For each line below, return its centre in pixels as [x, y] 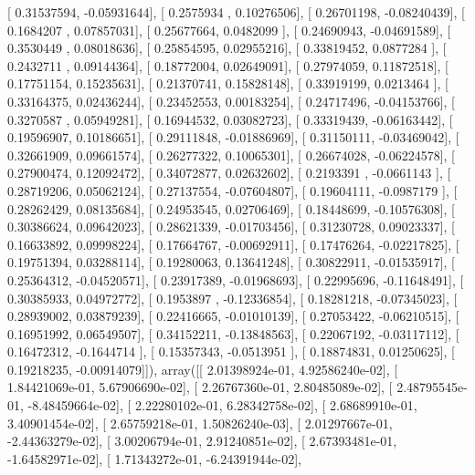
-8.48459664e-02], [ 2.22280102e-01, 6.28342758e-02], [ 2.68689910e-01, [222, 405]
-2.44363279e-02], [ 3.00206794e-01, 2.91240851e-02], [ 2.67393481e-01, [202, 441]
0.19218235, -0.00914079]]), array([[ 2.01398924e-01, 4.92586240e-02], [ [203, 369]
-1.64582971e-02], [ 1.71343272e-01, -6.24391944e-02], [154, 458]
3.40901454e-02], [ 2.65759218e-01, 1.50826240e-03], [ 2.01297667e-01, [200, 423]
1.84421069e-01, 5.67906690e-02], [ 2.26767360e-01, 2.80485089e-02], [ [200, 387]
